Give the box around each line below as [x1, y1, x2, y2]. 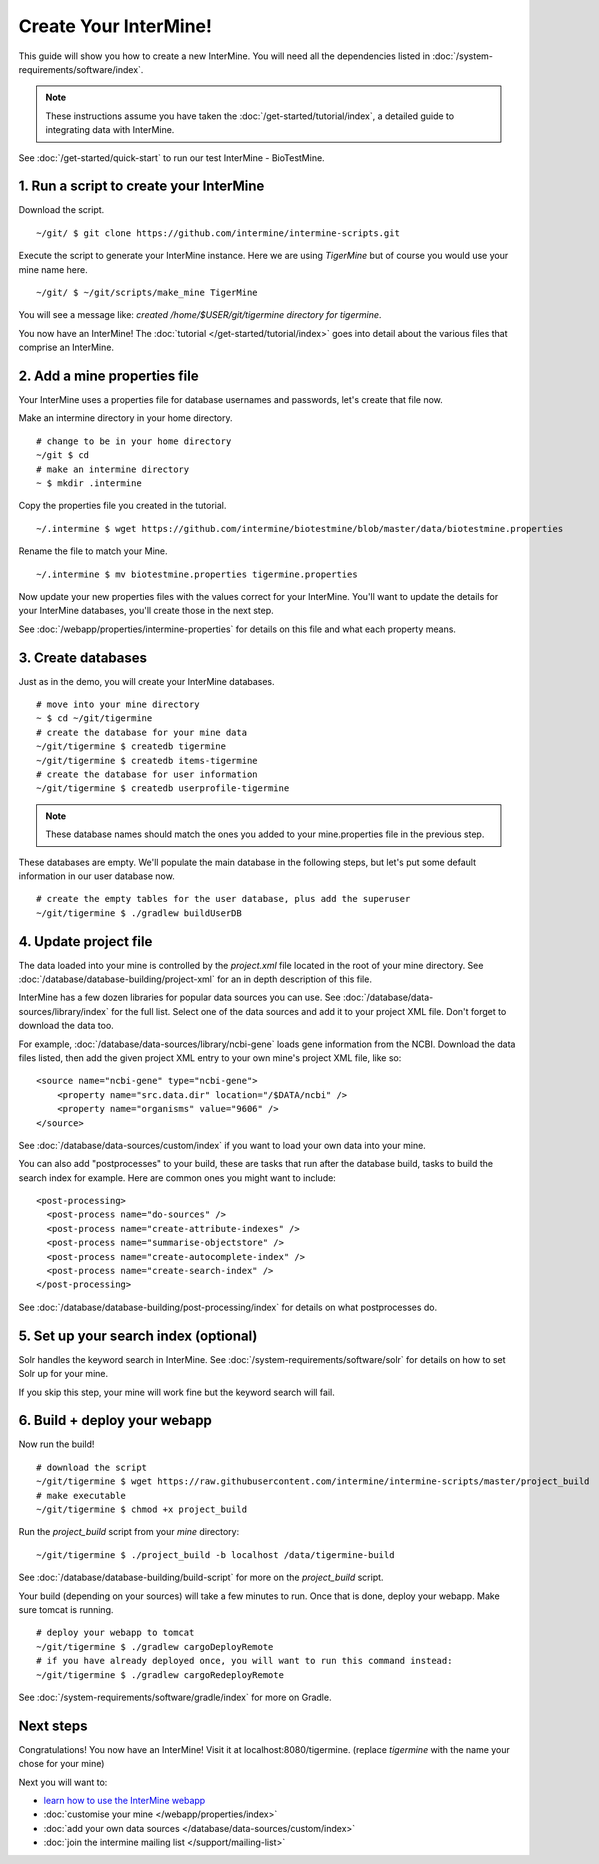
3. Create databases [18, 649, 147, 666]
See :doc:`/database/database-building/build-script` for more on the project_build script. [18, 1571, 384, 1584]
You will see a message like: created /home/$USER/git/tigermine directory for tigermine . [18, 309, 382, 321]
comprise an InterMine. [18, 341, 115, 354]
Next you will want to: [18, 1776, 108, 1788]
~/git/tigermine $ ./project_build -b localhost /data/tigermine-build [36, 1549, 395, 1560]
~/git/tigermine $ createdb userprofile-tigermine [36, 783, 290, 794]
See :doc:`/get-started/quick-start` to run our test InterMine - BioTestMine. [18, 151, 325, 164]
